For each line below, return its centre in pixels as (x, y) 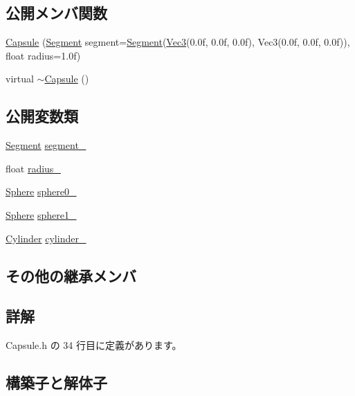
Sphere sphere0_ (41, 191)
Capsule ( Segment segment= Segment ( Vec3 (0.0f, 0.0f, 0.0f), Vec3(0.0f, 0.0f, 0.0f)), (178, 42)
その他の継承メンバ (71, 275)
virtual (20, 79)
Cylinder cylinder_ (46, 238)
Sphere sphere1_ (41, 214)
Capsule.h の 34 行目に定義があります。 (94, 345)
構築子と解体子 (56, 382)
